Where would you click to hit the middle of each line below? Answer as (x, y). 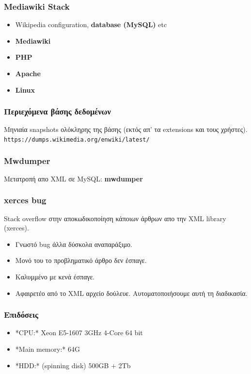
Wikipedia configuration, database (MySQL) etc (91, 24)
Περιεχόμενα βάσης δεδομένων (57, 111)
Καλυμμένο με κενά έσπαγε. (55, 277)
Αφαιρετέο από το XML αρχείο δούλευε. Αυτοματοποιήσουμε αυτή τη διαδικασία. (131, 293)
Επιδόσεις (21, 315)
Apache (28, 73)
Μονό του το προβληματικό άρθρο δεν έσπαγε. (81, 260)
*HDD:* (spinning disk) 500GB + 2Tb (73, 365)
